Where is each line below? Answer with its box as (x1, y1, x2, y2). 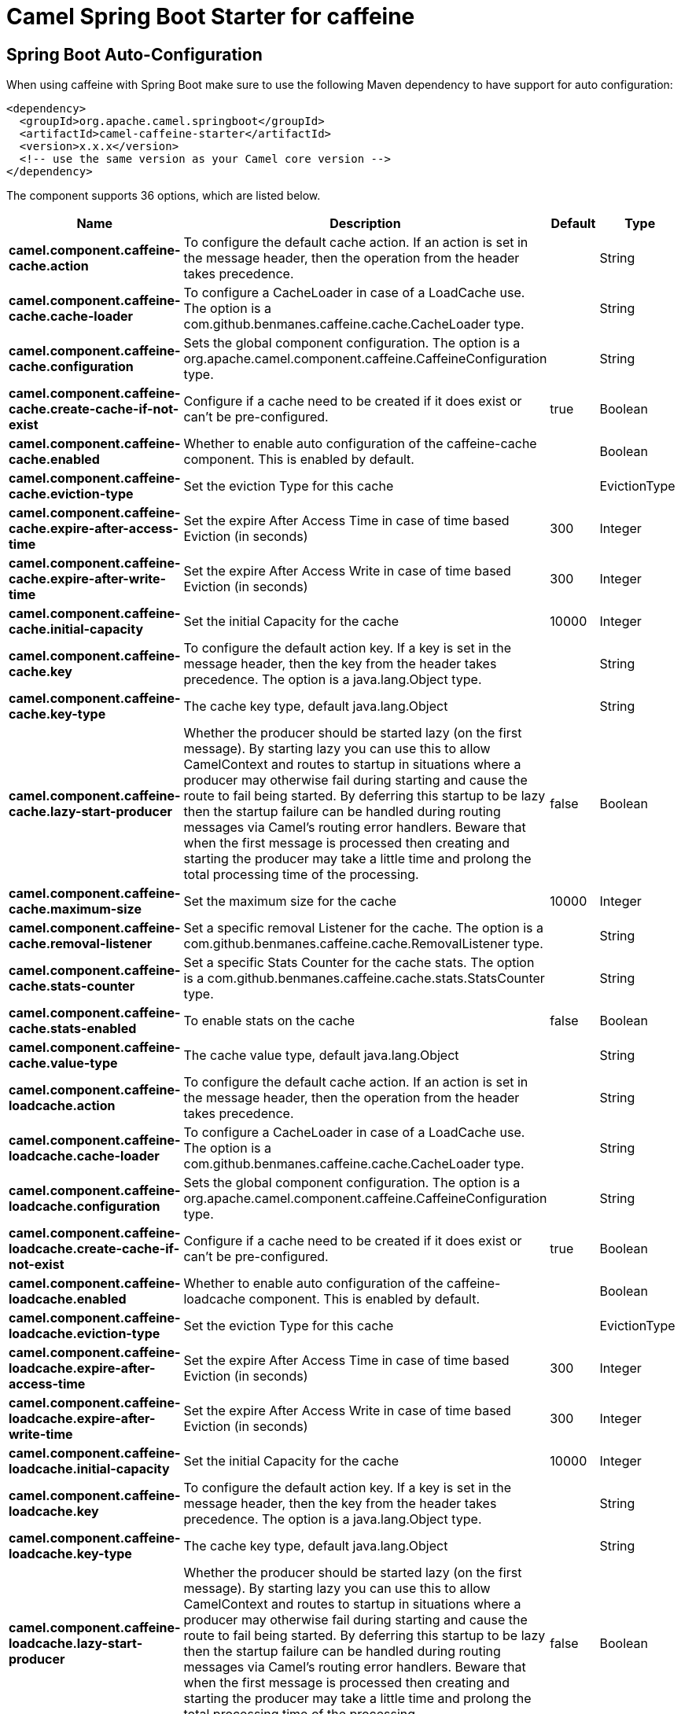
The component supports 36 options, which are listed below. (6, 189, 321, 203)
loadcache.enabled (9, 1291, 127, 1308)
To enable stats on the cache (183, 1013, 355, 1029)
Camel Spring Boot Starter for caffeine (6, 3, 415, 30)
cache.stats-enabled (9, 1021, 137, 1037)
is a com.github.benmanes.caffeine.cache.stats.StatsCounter (183, 970, 545, 987)
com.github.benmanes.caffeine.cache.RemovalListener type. (183, 936, 543, 952)
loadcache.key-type (9, 1546, 132, 1562)
